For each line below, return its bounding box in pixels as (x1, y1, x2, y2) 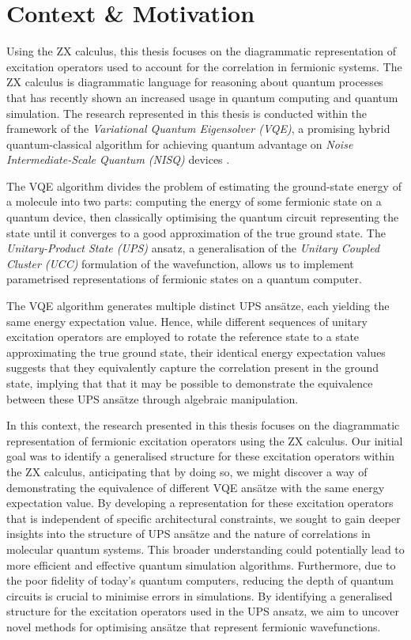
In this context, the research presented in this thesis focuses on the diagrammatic (6, 417, 400, 434)
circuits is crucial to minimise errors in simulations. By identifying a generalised (6, 587, 393, 604)
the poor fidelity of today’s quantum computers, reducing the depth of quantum (6, 572, 394, 589)
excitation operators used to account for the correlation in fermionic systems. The (6, 58, 402, 74)
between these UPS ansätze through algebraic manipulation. (6, 390, 299, 407)
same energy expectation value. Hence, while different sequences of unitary (6, 312, 368, 329)
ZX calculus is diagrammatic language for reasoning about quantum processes (6, 74, 383, 90)
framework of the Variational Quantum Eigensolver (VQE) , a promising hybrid (6, 120, 390, 137)
